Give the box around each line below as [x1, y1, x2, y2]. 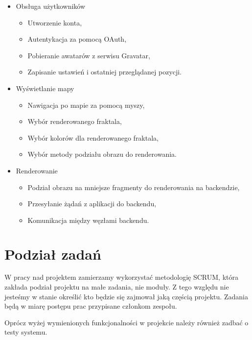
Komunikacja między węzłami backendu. [27, 215, 149, 225]
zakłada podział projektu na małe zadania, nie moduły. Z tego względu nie [4, 282, 229, 292]
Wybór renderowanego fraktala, [27, 116, 122, 126]
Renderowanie [16, 165, 58, 175]
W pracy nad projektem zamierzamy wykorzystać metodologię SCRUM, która [4, 272, 239, 282]
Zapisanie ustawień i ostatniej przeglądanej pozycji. [27, 67, 182, 77]
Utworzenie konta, [27, 17, 82, 27]
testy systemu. [4, 327, 47, 337]
